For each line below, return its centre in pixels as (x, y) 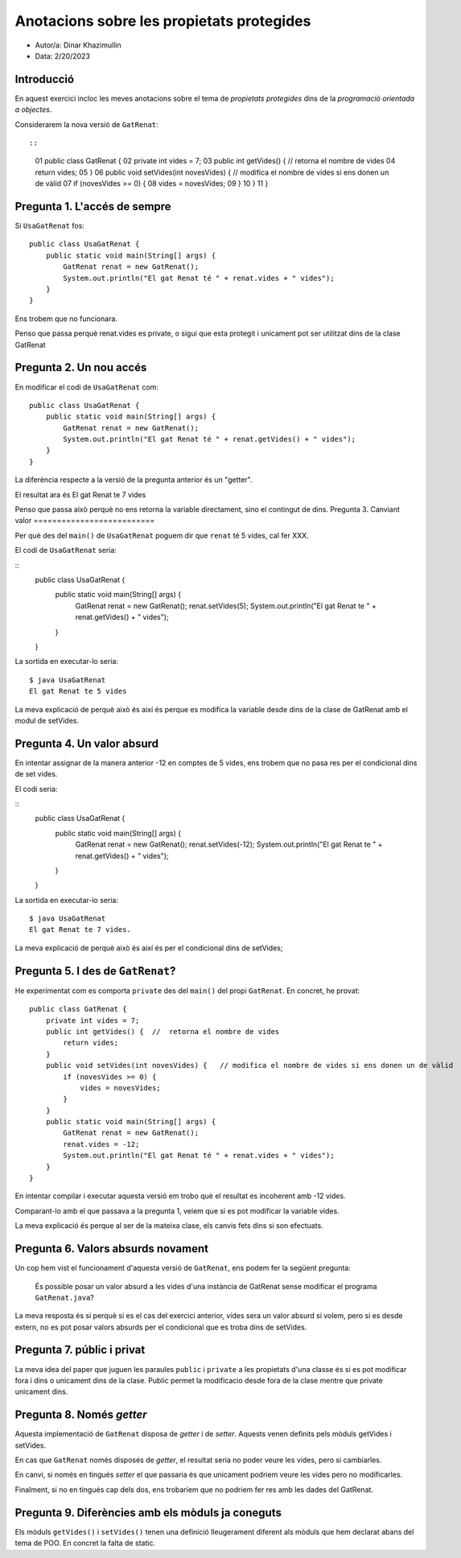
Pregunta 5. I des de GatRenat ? (95, 971)
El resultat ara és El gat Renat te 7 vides (80, 494)
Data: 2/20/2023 (62, 56)
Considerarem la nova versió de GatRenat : (86, 124)
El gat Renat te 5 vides (78, 691)
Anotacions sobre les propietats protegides (163, 21)
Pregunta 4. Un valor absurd (86, 743)
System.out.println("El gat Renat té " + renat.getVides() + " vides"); (210, 439)
